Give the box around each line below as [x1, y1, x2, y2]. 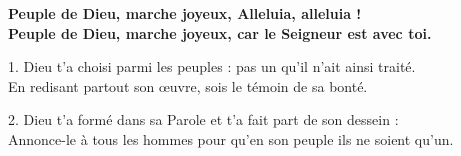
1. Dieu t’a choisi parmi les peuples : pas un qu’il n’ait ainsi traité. [8, 56, 416, 77]
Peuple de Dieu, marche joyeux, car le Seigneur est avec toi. [8, 22, 432, 43]
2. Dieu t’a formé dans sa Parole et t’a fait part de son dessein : [8, 109, 399, 130]
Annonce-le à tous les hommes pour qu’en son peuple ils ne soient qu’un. [8, 128, 454, 149]
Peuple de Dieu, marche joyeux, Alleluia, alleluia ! [8, 3, 362, 23]
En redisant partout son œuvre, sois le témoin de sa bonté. [8, 75, 368, 96]
